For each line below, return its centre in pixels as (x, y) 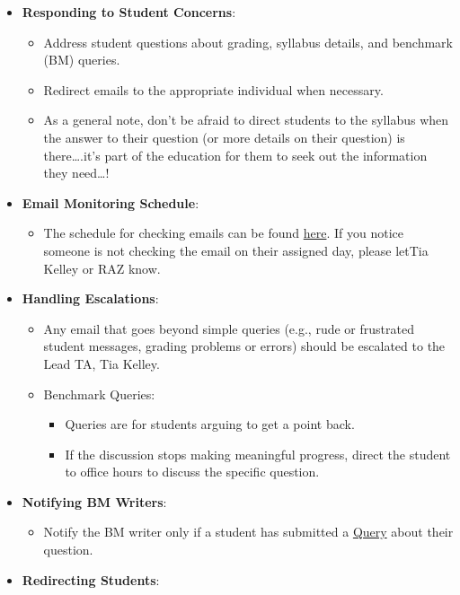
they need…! (76, 173)
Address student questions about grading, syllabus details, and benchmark (248, 42)
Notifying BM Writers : (94, 501)
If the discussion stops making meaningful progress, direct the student (258, 454)
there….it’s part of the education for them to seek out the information (235, 155)
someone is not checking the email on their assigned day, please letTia (236, 250)
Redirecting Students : (91, 579)
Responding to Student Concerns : (129, 12)
